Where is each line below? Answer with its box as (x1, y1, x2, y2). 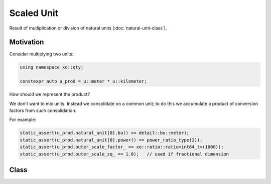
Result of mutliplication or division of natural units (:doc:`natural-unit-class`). (9, 25, 167, 31)
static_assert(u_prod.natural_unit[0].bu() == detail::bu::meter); (20, 130, 190, 136)
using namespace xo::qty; (20, 64, 84, 70)
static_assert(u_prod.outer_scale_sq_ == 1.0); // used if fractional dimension (20, 151, 229, 157)
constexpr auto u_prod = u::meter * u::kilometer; (20, 78, 148, 84)
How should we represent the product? (9, 91, 90, 97)
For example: (9, 116, 37, 122)
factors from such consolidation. (9, 107, 77, 113)
